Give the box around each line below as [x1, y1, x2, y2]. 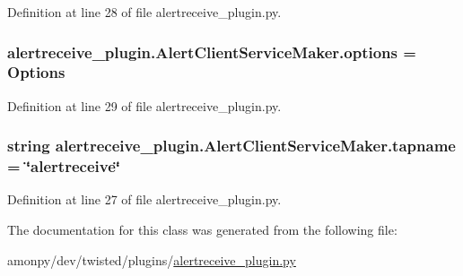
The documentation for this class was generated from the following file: [7, 220, 397, 239]
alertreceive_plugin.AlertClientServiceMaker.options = [7, 40, 416, 63]
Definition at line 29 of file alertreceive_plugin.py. [7, 96, 282, 115]
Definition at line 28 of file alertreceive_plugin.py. [7, 3, 282, 21]
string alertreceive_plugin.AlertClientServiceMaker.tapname [7, 134, 456, 157]
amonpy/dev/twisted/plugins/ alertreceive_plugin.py [7, 250, 296, 269]
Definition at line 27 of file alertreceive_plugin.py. [7, 190, 282, 209]
